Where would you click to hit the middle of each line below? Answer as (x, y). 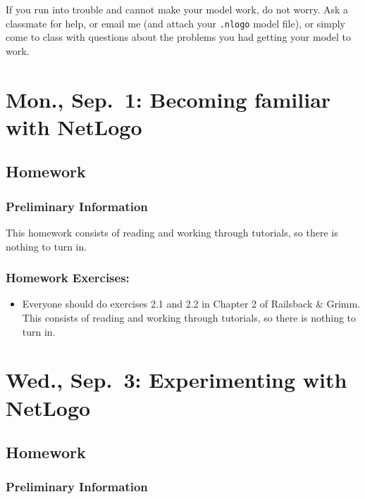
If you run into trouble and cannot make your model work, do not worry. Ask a (177, 9)
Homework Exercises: (68, 278)
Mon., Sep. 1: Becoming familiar (168, 99)
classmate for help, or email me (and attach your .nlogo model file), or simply (175, 23)
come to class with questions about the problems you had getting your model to (179, 37)
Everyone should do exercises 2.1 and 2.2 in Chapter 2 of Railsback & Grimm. (191, 304)
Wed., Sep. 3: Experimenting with (177, 380)
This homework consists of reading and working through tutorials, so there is (172, 232)
